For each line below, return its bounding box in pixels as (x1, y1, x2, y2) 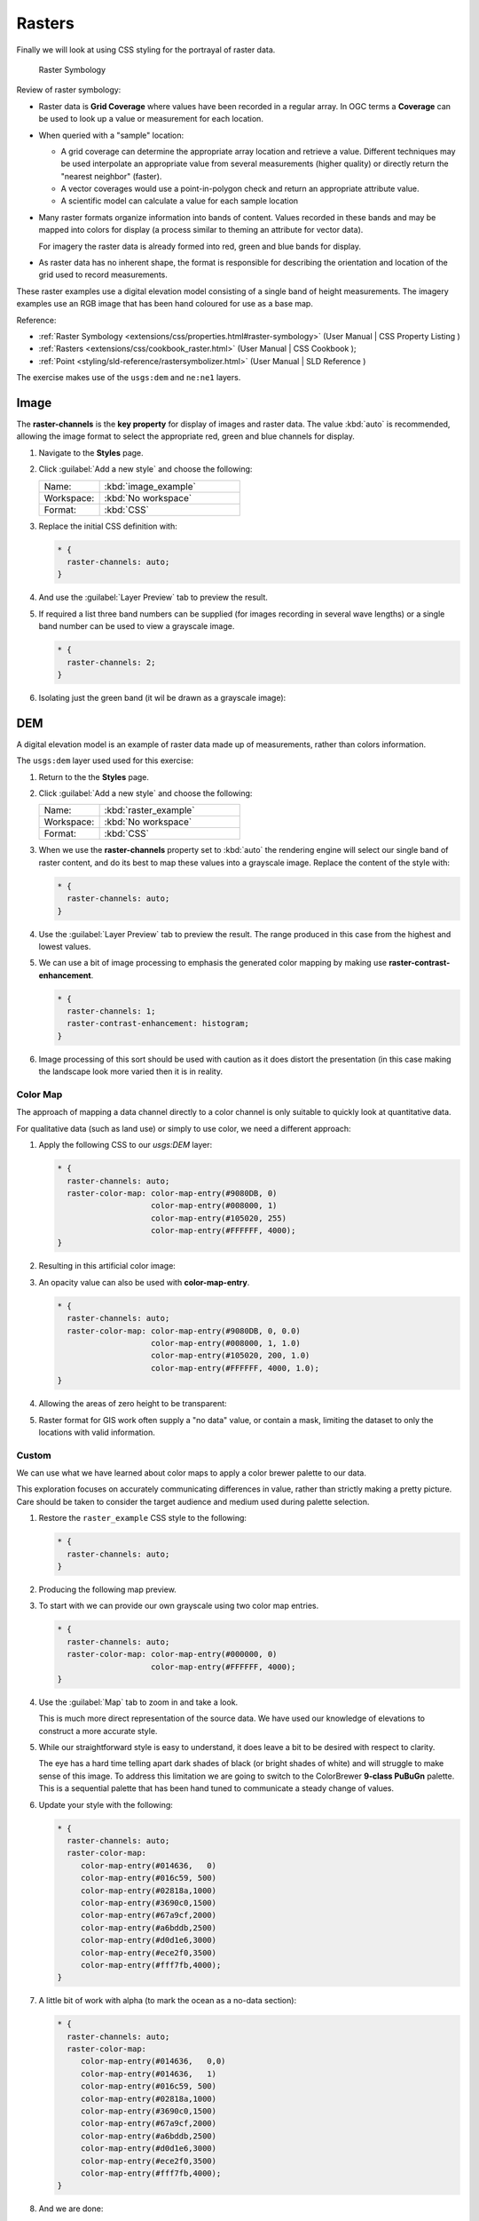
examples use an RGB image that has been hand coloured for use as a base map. (16, 299, 314, 309)
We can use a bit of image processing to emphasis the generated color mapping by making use (38, 958, 388, 968)
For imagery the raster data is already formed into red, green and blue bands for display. (38, 241, 361, 251)
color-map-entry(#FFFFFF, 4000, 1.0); (151, 1363, 319, 1373)
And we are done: (38, 2203, 104, 2214)
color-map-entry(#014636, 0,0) (80, 2057, 226, 2066)
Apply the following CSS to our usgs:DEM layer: (38, 1140, 213, 1150)
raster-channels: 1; (67, 1007, 156, 1016)
